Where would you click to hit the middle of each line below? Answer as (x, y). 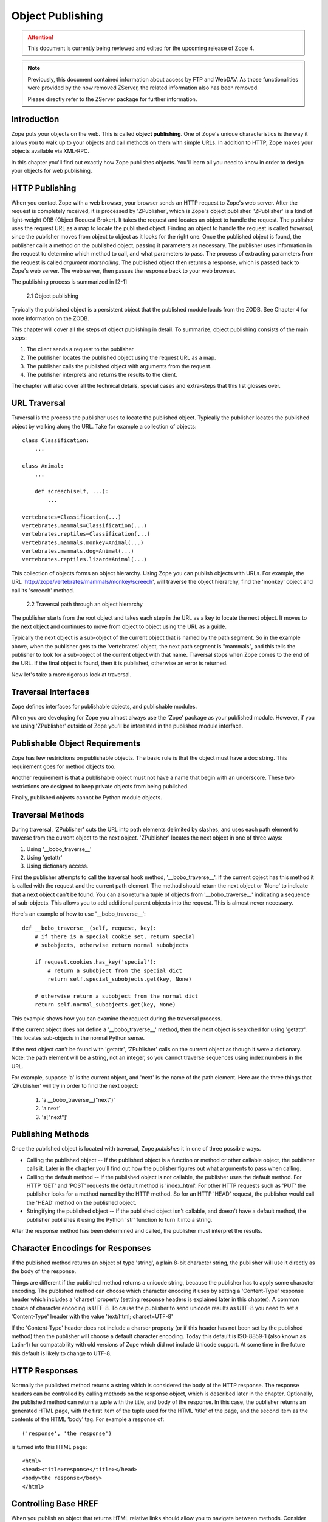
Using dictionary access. (57, 866)
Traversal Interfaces (50, 692)
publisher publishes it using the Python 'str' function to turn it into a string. (119, 1219)
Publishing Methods (50, 1134)
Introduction (35, 120)
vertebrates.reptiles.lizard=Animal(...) (84, 559)
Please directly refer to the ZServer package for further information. (112, 99)
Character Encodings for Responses (81, 1248)
